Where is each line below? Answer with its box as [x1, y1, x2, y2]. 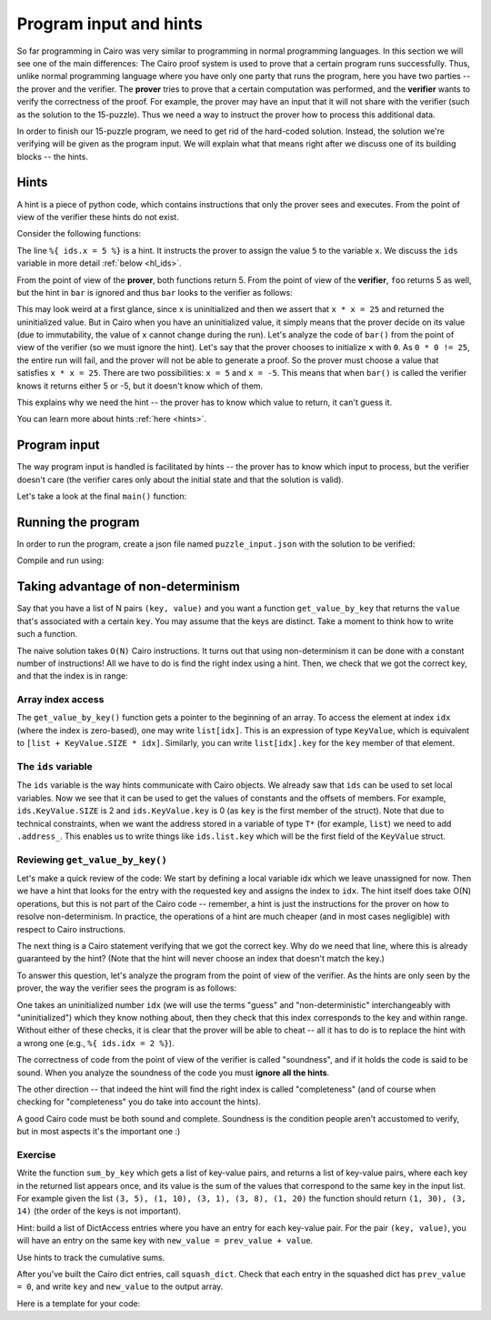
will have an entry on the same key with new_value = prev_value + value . [16, 1235, 314, 1246]
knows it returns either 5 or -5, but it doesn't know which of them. [16, 380, 264, 391]
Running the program [16, 514, 140, 529]
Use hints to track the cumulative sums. [16, 1252, 165, 1263]
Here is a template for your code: [16, 1297, 141, 1309]
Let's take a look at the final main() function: [16, 491, 187, 502]
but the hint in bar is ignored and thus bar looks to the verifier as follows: [16, 287, 293, 297]
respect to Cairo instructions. [16, 923, 126, 934]
